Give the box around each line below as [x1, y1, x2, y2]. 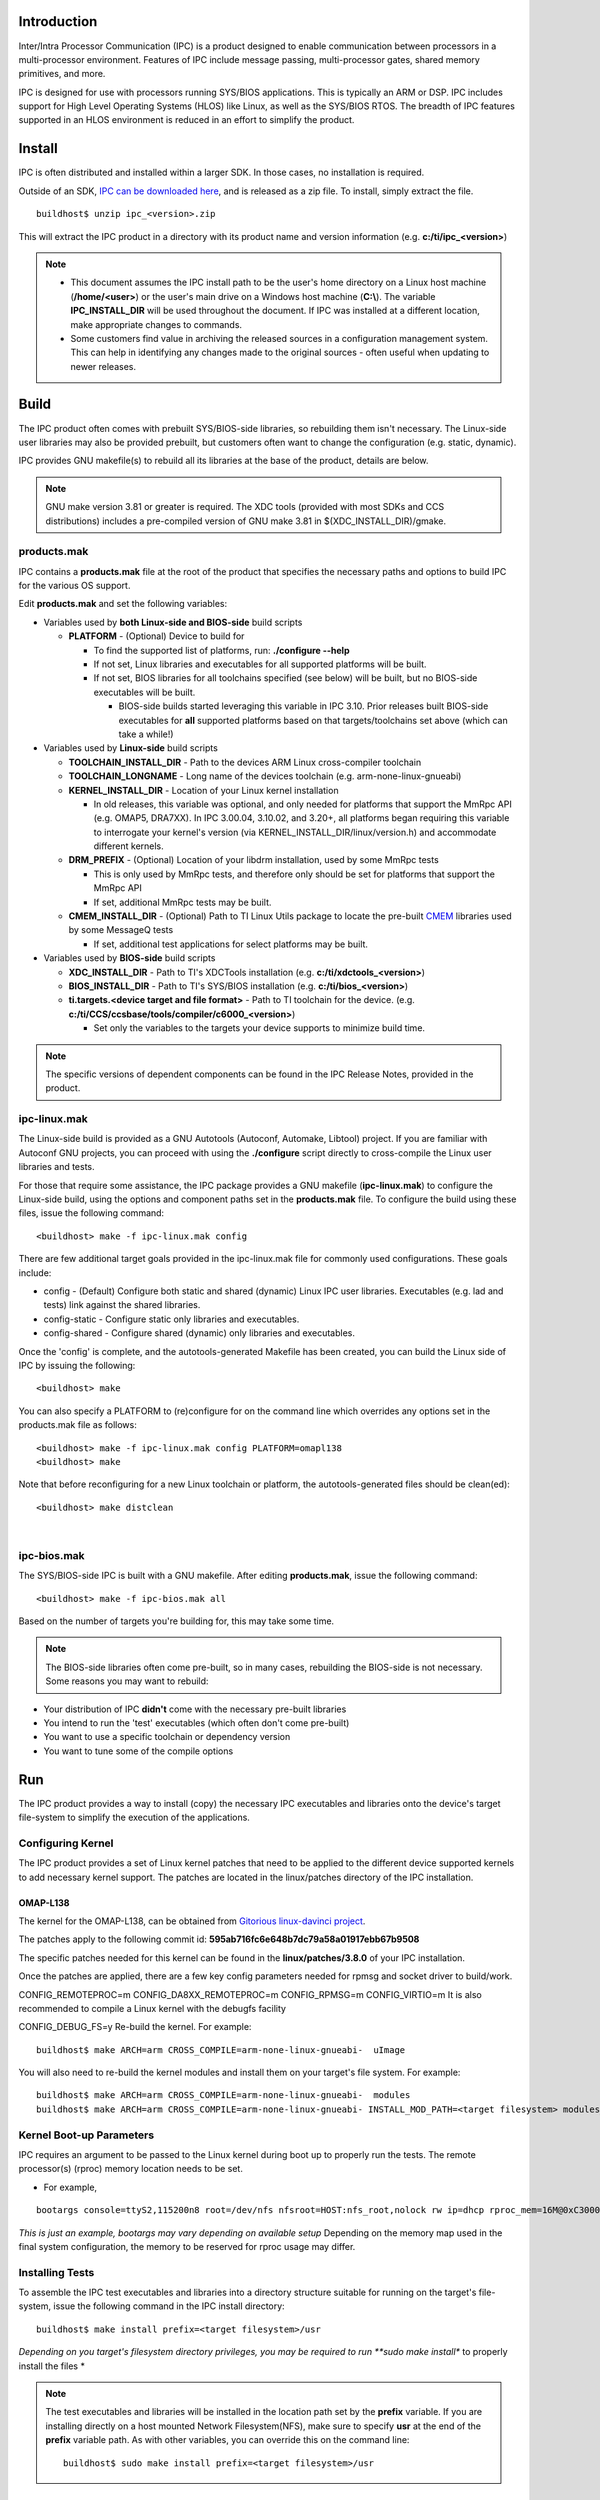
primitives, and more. [18, 68, 106, 80]
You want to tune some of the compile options [43, 1745, 234, 1757]
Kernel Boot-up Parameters [18, 2128, 155, 2142]
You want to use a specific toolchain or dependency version [43, 1731, 291, 1743]
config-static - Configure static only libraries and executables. [43, 1313, 300, 1325]
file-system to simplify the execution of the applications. [18, 1811, 250, 1824]
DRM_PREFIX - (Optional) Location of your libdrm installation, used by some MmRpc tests [68, 854, 439, 866]
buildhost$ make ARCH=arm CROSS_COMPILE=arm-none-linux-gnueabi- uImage [36, 2044, 406, 2055]
